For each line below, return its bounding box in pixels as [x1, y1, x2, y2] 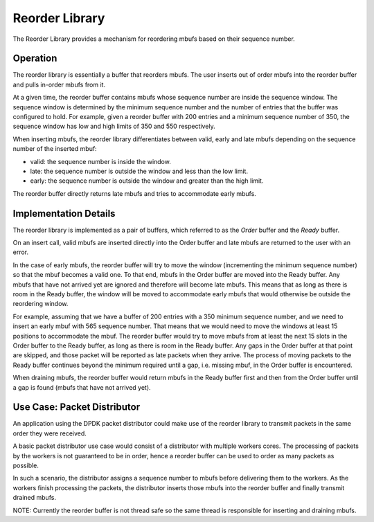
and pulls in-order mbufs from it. [12, 80, 106, 89]
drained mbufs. [12, 494, 57, 502]
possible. [12, 461, 39, 469]
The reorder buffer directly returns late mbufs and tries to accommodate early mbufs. [12, 189, 256, 197]
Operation [12, 53, 57, 64]
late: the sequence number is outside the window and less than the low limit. [30, 167, 249, 175]
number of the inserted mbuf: [12, 145, 97, 153]
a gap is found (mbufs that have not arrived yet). [12, 383, 152, 391]
